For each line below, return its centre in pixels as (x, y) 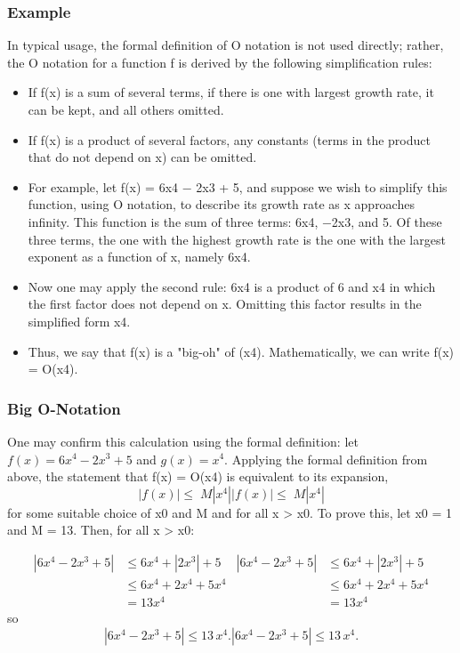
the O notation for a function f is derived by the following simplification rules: (220, 62)
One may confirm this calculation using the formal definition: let (183, 441)
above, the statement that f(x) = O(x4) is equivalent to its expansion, (198, 476)
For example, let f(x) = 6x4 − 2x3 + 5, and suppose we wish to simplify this (238, 186)
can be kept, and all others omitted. (126, 109)
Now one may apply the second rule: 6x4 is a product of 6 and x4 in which (232, 286)
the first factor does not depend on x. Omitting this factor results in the (225, 304)
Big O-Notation (64, 408)
